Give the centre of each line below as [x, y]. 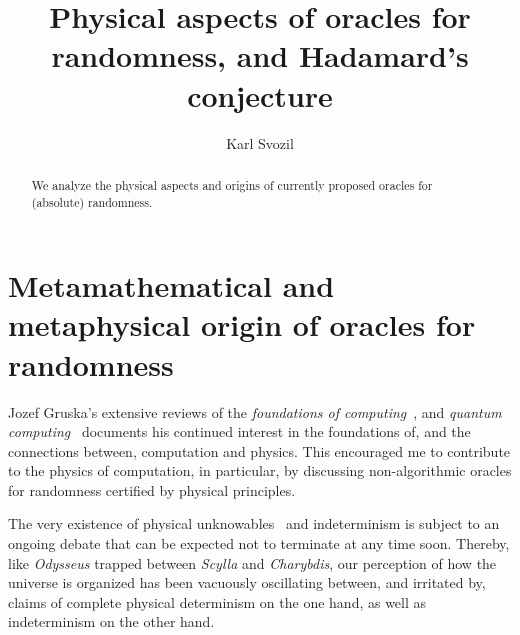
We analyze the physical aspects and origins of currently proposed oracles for [232, 184]
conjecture [260, 94]
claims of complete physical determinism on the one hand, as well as [217, 601]
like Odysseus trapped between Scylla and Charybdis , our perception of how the [252, 562]
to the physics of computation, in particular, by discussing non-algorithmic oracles [260, 470]
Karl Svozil [260, 142]
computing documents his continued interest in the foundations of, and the [239, 431]
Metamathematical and [171, 285]
